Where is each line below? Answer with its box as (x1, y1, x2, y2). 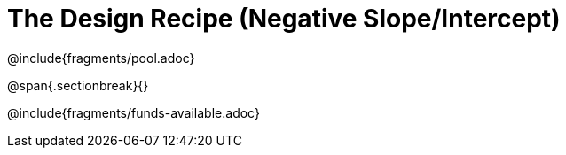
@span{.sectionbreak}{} (7, 77, 149, 93)
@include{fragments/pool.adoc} (7, 50, 195, 66)
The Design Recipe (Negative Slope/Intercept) (7, 4, 561, 34)
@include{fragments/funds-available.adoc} (7, 105, 260, 120)
